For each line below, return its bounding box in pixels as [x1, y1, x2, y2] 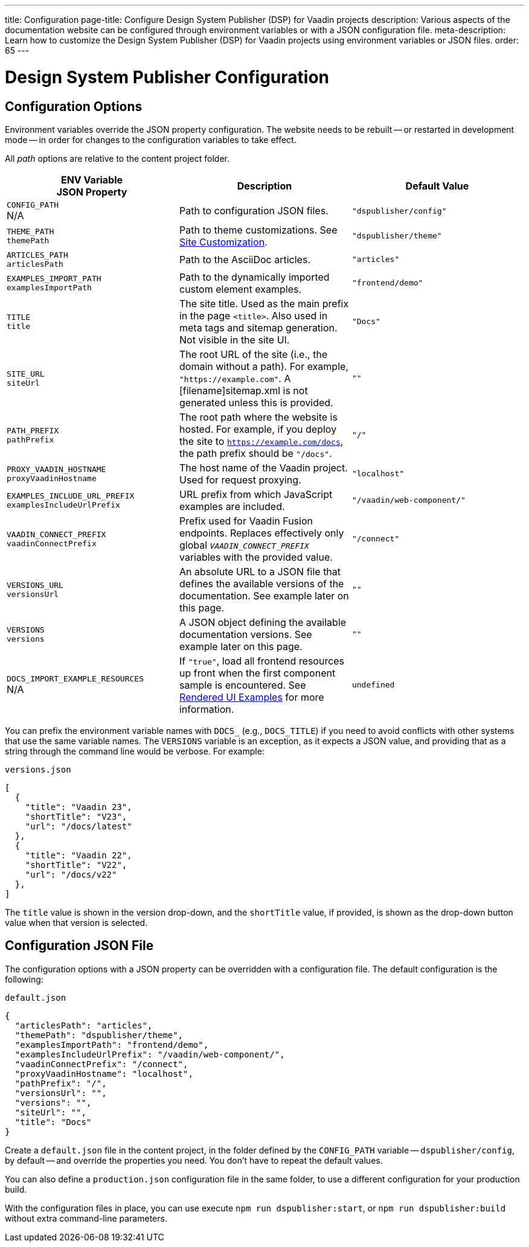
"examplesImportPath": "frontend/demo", [14, 1039, 209, 1050]
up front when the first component [179, 666, 336, 679]
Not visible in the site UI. [179, 333, 290, 346]
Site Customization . [179, 235, 268, 248]
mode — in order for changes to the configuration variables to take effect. [5, 134, 297, 145]
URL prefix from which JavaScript [179, 488, 333, 500]
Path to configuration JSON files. [179, 205, 329, 217]
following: [5, 974, 43, 984]
